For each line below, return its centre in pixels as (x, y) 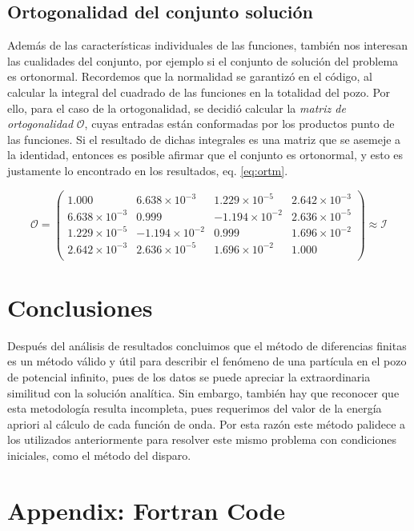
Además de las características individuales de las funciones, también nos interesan (208, 45)
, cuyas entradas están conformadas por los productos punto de (239, 124)
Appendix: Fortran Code (147, 510)
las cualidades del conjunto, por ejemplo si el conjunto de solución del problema (203, 60)
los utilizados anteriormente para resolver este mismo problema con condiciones (202, 439)
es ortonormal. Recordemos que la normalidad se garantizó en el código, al (190, 76)
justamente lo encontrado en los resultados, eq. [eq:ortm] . (148, 170)
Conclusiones (80, 307)
